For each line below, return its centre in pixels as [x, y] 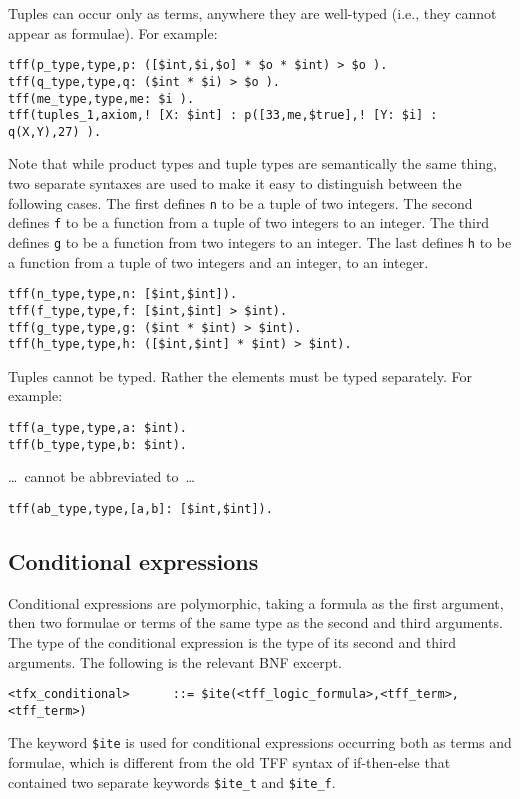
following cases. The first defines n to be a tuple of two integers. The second [240, 202]
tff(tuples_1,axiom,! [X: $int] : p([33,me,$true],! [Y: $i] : [223, 115]
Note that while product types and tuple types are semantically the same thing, [252, 163]
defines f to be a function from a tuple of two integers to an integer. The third [249, 222]
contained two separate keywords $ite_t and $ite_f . [172, 781]
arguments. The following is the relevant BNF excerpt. [175, 661]
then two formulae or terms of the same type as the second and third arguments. [255, 622]
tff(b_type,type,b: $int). [97, 444]
